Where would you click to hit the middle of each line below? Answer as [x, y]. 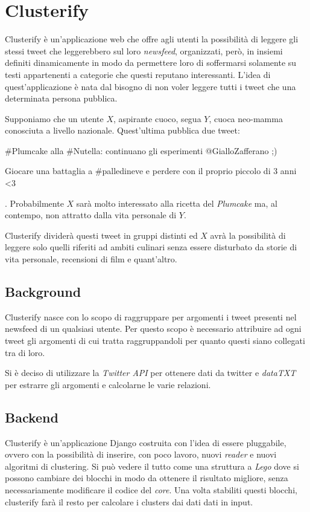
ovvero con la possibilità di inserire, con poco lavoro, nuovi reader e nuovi [141, 454]
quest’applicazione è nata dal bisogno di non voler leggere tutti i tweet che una [150, 86]
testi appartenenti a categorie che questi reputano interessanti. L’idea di [138, 74]
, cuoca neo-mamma [246, 118]
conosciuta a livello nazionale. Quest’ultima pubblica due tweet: [122, 130]
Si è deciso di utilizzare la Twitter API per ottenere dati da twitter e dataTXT [150, 373]
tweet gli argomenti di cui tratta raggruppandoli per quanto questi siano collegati [155, 341]
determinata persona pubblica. [61, 98]
